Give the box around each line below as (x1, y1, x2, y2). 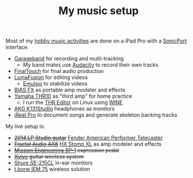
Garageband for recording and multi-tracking (14, 55, 124, 62)
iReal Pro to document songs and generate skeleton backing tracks (14, 111, 178, 118)
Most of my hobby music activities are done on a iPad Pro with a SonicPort (5, 37, 187, 45)
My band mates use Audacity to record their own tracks (22, 61, 159, 68)
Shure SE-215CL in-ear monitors (14, 159, 93, 166)
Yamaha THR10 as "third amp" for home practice (14, 93, 132, 100)
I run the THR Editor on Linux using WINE (22, 99, 123, 106)
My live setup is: (5, 123, 45, 130)
